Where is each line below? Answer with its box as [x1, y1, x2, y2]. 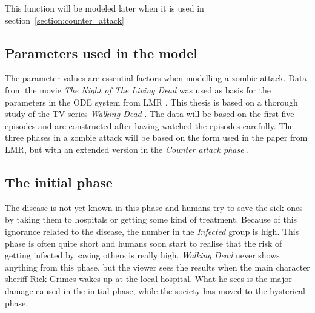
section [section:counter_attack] [5, 13, 124, 26]
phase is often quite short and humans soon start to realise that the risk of [5, 237, 282, 249]
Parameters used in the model [5, 43, 198, 62]
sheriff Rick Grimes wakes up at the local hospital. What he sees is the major [5, 272, 292, 285]
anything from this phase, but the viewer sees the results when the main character [5, 260, 310, 273]
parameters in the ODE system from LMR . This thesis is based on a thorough [5, 95, 298, 108]
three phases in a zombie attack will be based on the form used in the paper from [5, 131, 308, 144]
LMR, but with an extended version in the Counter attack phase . [5, 143, 250, 155]
